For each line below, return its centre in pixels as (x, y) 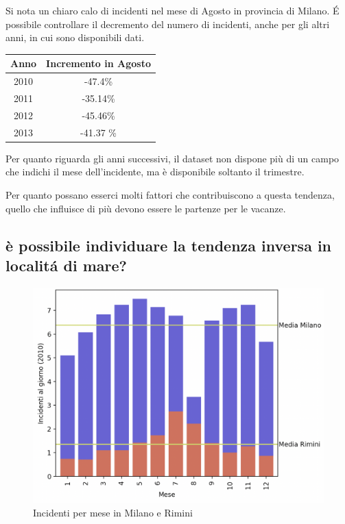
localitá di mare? (66, 265)
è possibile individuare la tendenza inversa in (169, 245)
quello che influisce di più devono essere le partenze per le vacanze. (146, 208)
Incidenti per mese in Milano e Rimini (113, 512)
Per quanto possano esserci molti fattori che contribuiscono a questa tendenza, (170, 194)
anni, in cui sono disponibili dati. (75, 37)
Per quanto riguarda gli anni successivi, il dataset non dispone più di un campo (172, 158)
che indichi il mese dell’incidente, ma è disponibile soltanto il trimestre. (155, 172)
